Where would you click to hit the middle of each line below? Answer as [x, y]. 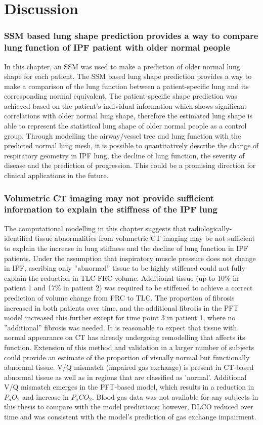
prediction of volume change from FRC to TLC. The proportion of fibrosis [119, 297]
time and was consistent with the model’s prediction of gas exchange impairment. [130, 417]
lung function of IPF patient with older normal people [117, 47]
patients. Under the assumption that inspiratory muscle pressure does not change [130, 258]
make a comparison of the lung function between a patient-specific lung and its [126, 86]
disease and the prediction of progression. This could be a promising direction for [130, 165]
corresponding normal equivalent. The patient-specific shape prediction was [121, 96]
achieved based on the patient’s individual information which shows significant [125, 105]
